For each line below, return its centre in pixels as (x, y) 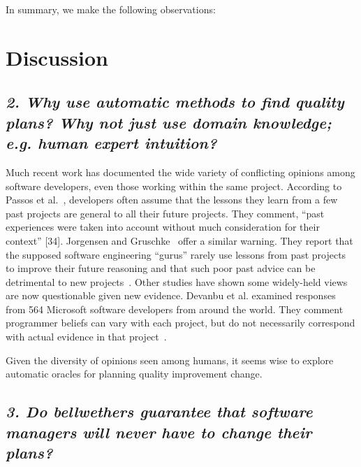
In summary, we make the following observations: (111, 9)
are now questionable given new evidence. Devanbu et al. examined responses (171, 295)
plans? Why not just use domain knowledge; (169, 122)
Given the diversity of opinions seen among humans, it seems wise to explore (170, 360)
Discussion (57, 57)
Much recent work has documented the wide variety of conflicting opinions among (180, 172)
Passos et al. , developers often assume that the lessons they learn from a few (172, 200)
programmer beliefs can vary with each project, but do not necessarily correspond (180, 323)
